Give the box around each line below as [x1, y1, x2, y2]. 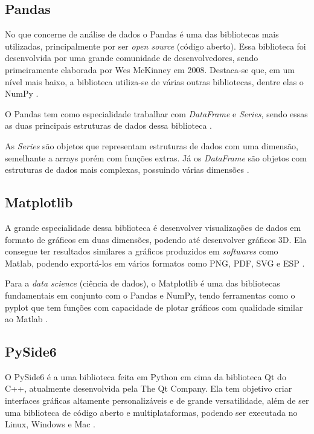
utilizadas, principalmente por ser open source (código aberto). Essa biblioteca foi [5, 39, 306, 52]
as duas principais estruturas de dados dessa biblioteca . [5, 119, 212, 132]
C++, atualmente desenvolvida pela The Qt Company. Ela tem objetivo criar [5, 382, 292, 395]
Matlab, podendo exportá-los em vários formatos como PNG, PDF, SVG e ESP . [5, 256, 305, 269]
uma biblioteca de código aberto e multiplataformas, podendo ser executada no [5, 406, 298, 418]
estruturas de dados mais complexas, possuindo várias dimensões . [5, 163, 249, 176]
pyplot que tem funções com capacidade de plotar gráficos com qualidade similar [5, 300, 303, 313]
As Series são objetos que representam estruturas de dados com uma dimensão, [5, 139, 298, 152]
